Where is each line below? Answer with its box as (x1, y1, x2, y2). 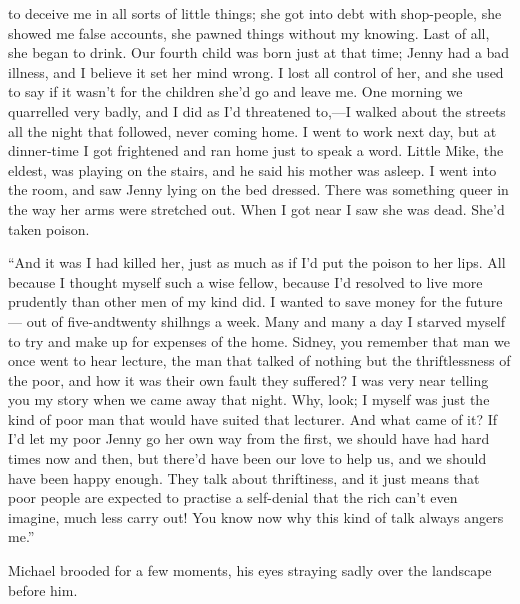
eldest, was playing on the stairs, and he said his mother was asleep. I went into (8, 159, 497, 180)
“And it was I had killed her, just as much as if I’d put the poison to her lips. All (8, 252, 506, 273)
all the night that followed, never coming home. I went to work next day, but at (8, 120, 497, 141)
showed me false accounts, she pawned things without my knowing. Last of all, (8, 22, 490, 43)
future (465, 291, 503, 312)
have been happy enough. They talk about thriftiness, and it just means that (8, 467, 480, 488)
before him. (8, 579, 78, 600)
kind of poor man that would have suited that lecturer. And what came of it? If (8, 408, 498, 429)
